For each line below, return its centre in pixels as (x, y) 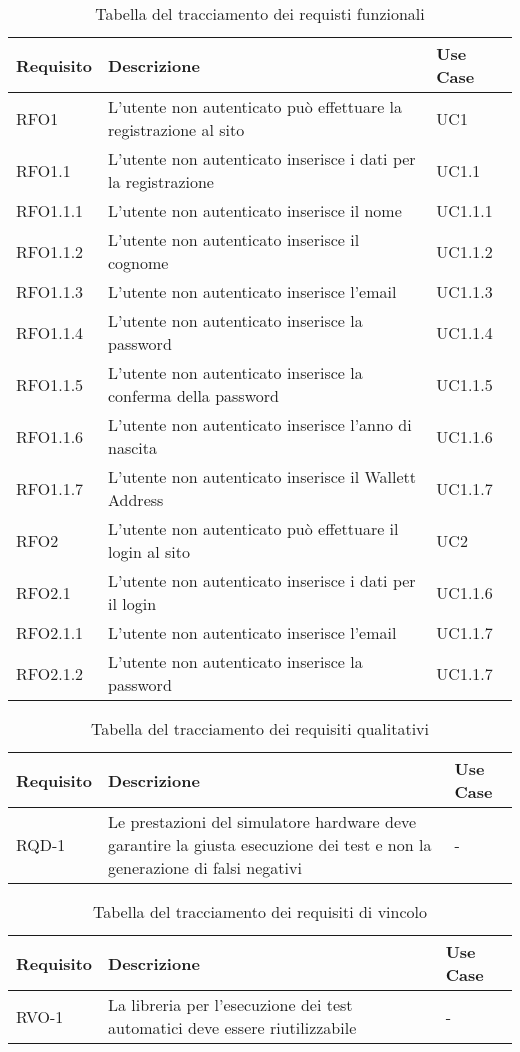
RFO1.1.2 (50, 251)
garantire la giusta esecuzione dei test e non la (270, 844)
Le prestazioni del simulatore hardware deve (262, 821)
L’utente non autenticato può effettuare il (253, 528)
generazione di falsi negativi (205, 867)
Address (136, 499)
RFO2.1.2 (50, 673)
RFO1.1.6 (50, 436)
